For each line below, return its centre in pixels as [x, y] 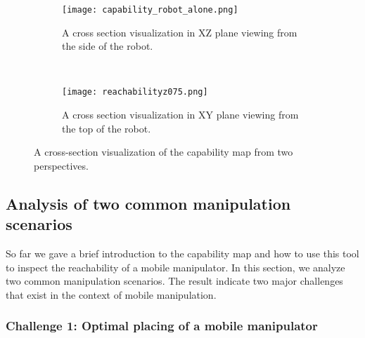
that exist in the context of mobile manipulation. [111, 294]
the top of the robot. [107, 128]
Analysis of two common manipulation [148, 203]
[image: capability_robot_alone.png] [150, 10]
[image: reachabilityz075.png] [135, 92]
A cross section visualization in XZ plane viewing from [180, 32]
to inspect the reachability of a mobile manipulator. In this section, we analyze [175, 267]
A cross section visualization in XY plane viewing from [180, 115]
